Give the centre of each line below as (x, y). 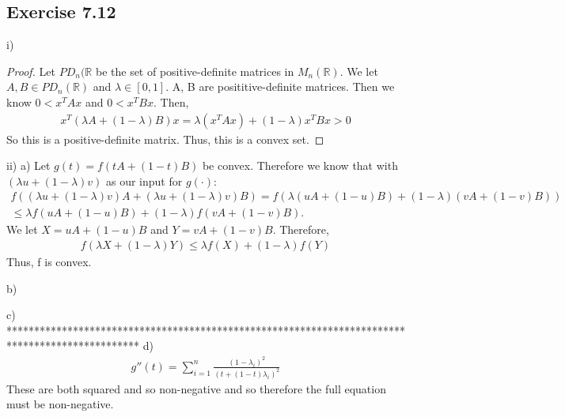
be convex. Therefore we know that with (300, 165)
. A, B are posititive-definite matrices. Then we (280, 86)
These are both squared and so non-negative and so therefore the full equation (196, 388)
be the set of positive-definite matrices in (195, 71)
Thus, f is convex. (49, 262)
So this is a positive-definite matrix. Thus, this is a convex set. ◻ (165, 139)
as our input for (144, 180)
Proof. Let (31, 71)
